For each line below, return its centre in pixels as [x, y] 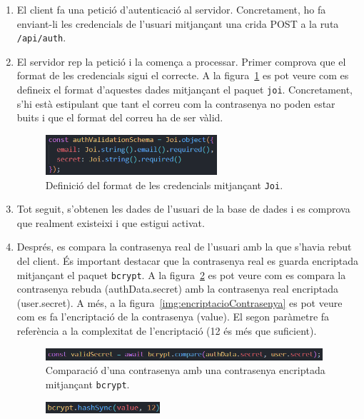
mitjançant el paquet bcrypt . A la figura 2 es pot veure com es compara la [181, 274]
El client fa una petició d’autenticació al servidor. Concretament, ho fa [171, 9]
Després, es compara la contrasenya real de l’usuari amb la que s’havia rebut [184, 247]
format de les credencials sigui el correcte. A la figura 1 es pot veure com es [183, 75]
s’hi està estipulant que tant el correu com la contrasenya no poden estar [176, 103]
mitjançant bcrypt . [87, 384]
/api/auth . [41, 37]
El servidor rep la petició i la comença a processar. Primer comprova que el [181, 61]
